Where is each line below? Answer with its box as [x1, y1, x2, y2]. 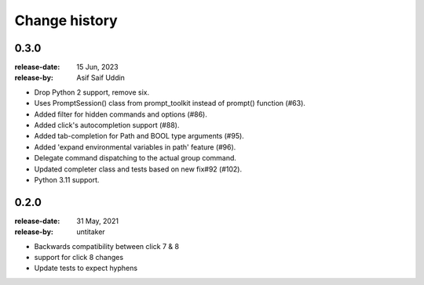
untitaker [76, 227, 105, 236]
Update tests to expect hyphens [34, 263, 137, 273]
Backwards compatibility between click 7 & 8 [34, 241, 180, 251]
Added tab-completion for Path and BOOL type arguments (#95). [34, 132, 245, 141]
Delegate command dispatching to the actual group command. [34, 153, 237, 163]
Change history [14, 12, 118, 29]
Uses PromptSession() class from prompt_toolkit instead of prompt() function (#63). [34, 99, 306, 108]
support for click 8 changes [34, 253, 124, 262]
